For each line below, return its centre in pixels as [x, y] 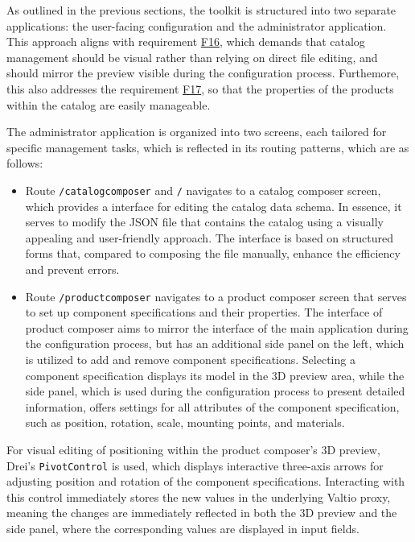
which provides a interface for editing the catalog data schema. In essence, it [214, 206]
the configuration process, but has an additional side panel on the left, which [215, 343]
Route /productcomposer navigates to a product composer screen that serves [216, 296]
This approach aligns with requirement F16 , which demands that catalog [186, 41]
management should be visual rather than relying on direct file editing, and [192, 57]
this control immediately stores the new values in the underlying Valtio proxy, [199, 496]
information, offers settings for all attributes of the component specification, [212, 406]
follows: [25, 163]
